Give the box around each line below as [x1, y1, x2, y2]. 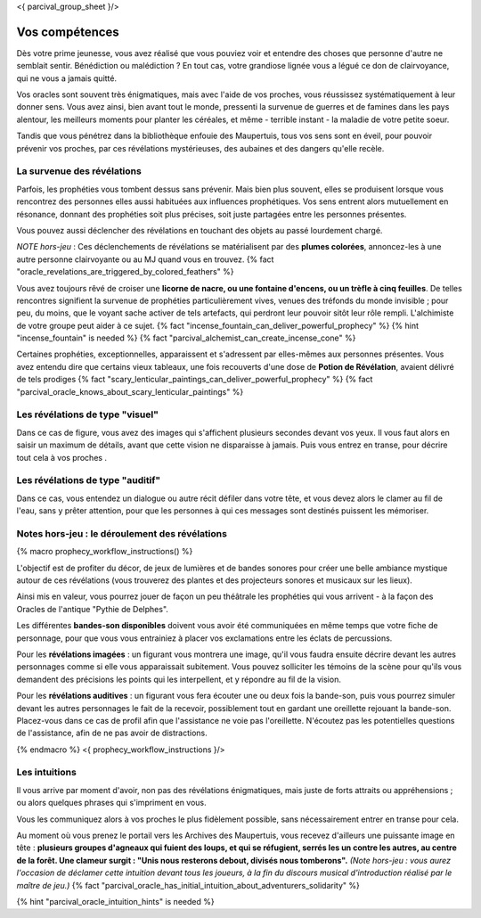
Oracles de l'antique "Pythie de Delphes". [16, 603, 169, 614]
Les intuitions [16, 766, 77, 779]
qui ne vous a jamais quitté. [16, 72, 118, 84]
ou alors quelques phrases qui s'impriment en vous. [16, 798, 207, 808]
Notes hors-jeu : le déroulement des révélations [16, 527, 227, 539]
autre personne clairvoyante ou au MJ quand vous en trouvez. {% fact [16, 254, 274, 265]
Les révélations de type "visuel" [16, 408, 159, 421]
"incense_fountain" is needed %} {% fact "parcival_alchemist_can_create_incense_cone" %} [16, 332, 356, 343]
